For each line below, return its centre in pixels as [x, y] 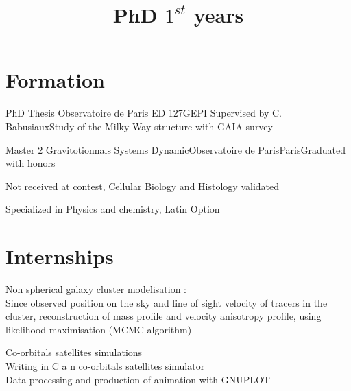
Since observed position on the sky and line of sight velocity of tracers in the [167, 302]
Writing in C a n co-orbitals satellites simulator [105, 365]
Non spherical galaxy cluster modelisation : [96, 289]
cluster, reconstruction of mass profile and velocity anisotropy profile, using [164, 316]
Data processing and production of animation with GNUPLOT [138, 379]
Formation [55, 80]
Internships [60, 256]
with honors [31, 163]
